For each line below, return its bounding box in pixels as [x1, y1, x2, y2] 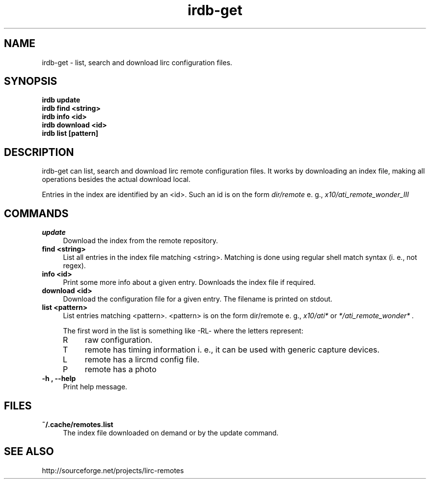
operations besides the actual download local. [42, 175, 190, 184]
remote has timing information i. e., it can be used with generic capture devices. [84, 345, 380, 355]
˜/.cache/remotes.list [42, 420, 113, 429]
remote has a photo [84, 364, 157, 375]
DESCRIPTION [4, 146, 74, 158]
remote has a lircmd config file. [84, 355, 200, 365]
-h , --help [42, 374, 76, 383]
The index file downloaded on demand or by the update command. [63, 428, 279, 437]
